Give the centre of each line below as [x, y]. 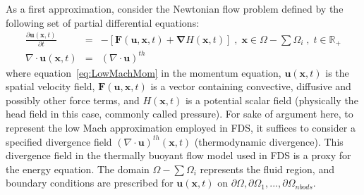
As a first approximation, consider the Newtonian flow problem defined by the [175, 8]
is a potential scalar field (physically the [272, 100]
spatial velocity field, [50, 86]
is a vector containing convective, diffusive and [251, 86]
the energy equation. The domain [78, 169]
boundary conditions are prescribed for [90, 183]
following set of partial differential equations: [103, 22]
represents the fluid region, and [267, 169]
